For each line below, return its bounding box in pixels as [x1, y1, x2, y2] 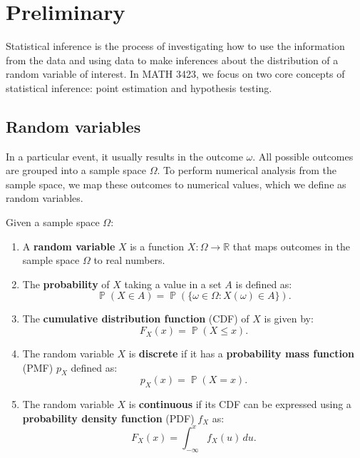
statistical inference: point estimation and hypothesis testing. [6, 80, 272, 95]
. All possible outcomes [252, 148, 354, 163]
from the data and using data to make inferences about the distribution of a [6, 52, 339, 67]
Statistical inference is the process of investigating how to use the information [6, 39, 345, 54]
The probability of [22, 276, 110, 291]
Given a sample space [6, 215, 100, 230]
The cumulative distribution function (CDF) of [22, 311, 250, 326]
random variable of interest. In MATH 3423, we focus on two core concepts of [6, 66, 345, 81]
